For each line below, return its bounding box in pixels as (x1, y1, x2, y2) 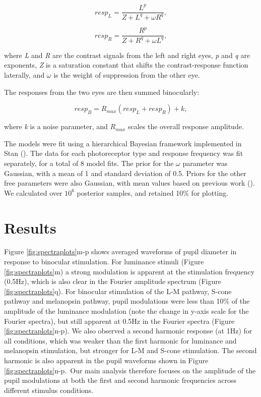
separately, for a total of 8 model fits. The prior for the (4, 157, 174, 168)
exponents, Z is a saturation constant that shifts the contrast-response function (4, 60, 248, 70)
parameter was (182, 157, 228, 168)
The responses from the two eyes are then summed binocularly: (4, 86, 200, 97)
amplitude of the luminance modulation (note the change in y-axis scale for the (4, 306, 249, 316)
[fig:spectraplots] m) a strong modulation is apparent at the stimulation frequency (4, 266, 255, 276)
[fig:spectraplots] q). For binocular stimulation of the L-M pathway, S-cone (4, 286, 232, 296)
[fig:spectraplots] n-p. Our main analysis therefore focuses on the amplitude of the (4, 365, 256, 375)
